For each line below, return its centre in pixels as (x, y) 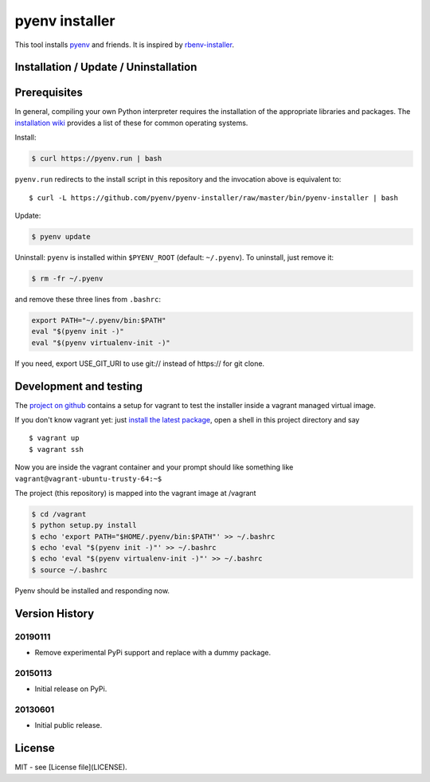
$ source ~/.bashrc (69, 570)
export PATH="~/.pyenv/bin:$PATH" (99, 320)
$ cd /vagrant (59, 514)
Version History (55, 613)
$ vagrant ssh (56, 449)
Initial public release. (68, 725)
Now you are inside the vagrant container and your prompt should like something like (154, 467)
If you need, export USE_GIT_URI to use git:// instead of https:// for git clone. (140, 363)
